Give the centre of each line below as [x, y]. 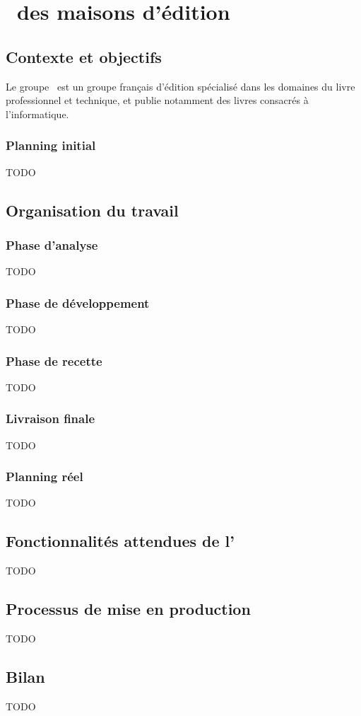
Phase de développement [78, 302]
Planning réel [45, 477]
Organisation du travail [92, 210]
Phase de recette [54, 360]
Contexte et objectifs [84, 56]
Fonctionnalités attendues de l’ [120, 541]
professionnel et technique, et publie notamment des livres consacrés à [157, 100]
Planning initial [51, 145]
